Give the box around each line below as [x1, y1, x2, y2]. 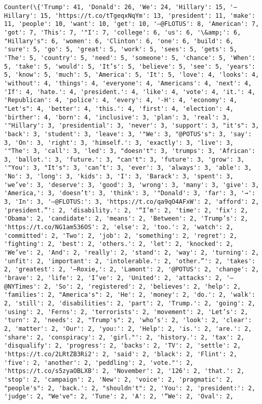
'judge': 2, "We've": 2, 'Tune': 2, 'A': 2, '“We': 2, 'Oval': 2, [4, 393, 234, 400]
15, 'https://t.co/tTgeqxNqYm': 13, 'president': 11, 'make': [40, 12, 255, 19]
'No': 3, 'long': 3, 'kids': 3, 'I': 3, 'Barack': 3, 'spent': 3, [4, 173, 234, 180]
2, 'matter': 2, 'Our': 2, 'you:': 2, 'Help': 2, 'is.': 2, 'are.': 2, [4, 325, 252, 332]
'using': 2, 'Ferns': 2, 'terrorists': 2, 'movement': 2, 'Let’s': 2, [4, 308, 248, 316]
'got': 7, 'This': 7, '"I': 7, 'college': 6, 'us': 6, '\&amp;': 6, [4, 28, 241, 36]
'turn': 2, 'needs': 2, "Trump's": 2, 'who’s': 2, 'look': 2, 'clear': [4, 317, 252, 324]
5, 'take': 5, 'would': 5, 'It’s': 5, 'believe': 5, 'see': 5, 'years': [4, 63, 255, 70]
